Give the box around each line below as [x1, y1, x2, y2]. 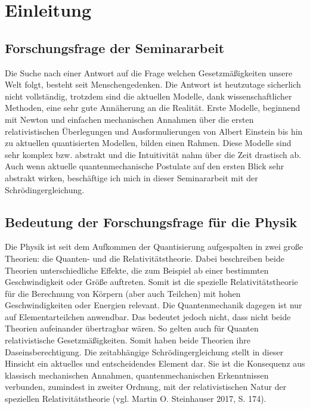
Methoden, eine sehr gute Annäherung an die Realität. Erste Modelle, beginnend [5, 101, 300, 114]
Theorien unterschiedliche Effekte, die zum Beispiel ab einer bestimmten [5, 264, 269, 276]
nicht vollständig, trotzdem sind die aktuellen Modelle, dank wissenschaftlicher [5, 89, 292, 102]
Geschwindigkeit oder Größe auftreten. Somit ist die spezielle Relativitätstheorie [5, 275, 298, 288]
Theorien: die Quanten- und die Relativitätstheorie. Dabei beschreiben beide [5, 252, 284, 264]
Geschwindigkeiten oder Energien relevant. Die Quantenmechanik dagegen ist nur [5, 299, 302, 311]
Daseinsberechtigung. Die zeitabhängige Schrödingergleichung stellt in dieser [5, 345, 284, 358]
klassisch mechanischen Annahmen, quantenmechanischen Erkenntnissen [5, 368, 269, 381]
